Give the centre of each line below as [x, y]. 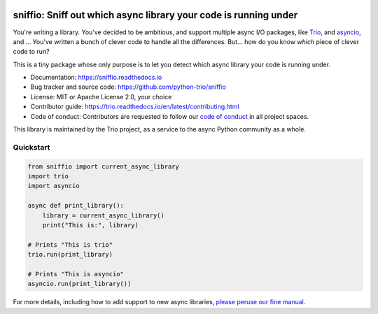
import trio [48, 176]
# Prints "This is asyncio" [76, 274]
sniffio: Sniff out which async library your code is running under [155, 15]
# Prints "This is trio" [70, 244]
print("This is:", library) [91, 225]
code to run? [31, 52]
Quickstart [31, 147]
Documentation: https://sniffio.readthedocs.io [96, 78]
